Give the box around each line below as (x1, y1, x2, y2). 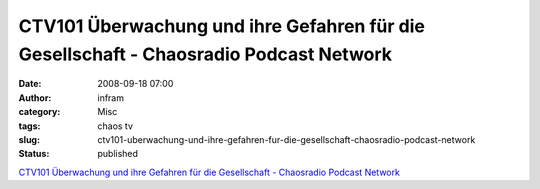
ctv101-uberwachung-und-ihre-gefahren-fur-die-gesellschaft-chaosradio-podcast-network (97, 133, 476, 145)
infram (97, 91, 125, 104)
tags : (18, 120, 41, 132)
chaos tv (97, 120, 134, 132)
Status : (18, 148, 50, 160)
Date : (18, 78, 42, 90)
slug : (18, 133, 40, 145)
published (97, 148, 139, 160)
